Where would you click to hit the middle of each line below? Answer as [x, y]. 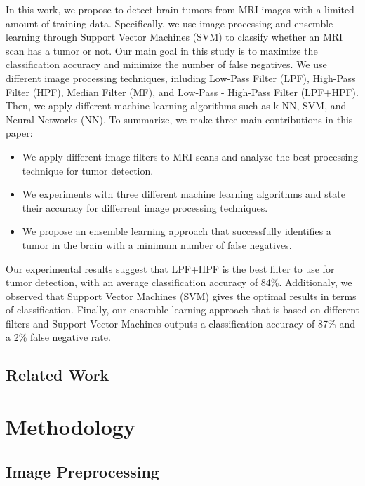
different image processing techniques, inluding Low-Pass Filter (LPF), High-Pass [181, 77]
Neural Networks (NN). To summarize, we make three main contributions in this [179, 119]
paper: [19, 133]
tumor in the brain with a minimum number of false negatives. [157, 244]
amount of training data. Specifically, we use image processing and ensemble [170, 23]
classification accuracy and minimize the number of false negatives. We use [166, 64]
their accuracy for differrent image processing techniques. [145, 207]
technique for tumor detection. [88, 170]
